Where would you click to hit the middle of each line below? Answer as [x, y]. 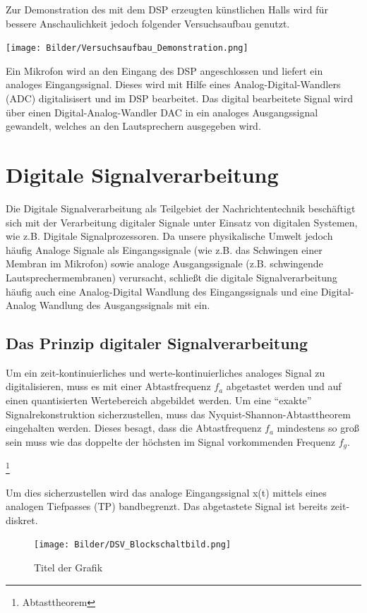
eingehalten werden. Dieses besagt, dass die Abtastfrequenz [134, 428]
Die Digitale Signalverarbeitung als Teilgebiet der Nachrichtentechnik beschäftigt [181, 208]
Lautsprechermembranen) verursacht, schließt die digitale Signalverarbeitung [172, 277]
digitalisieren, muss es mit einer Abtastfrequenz [108, 386]
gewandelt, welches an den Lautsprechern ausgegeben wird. [133, 126]
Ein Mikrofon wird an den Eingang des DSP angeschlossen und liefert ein [164, 70]
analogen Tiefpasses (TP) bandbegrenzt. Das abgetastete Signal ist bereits [167, 506]
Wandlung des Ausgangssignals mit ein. [125, 305]
